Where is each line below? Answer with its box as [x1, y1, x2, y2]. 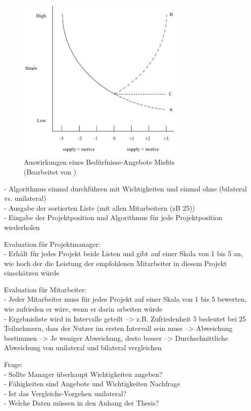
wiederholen [4, 222, 40, 232]
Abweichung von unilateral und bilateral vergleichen [4, 342, 162, 353]
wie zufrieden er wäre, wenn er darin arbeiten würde [4, 304, 162, 314]
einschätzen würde [4, 268, 59, 278]
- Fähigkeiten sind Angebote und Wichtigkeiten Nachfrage [4, 378, 180, 389]
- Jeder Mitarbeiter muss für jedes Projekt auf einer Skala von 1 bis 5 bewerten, [4, 294, 247, 304]
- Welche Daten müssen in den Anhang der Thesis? [4, 398, 159, 408]
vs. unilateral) [4, 193, 47, 203]
